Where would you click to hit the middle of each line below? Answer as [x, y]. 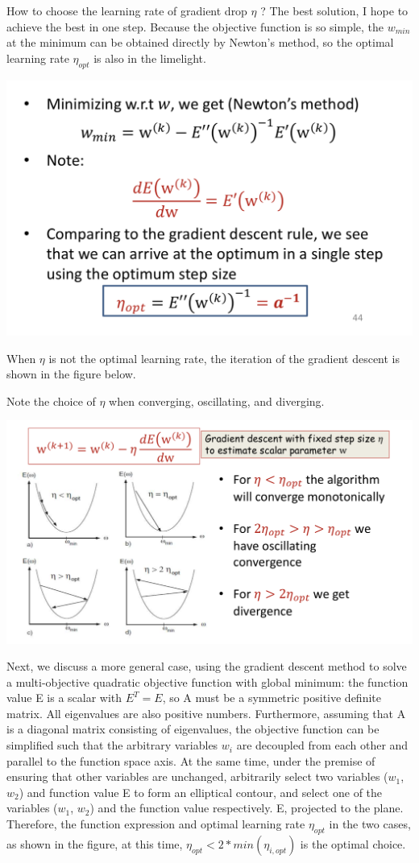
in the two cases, [370, 824]
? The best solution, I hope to [334, 10]
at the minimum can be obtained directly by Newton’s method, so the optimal [200, 42]
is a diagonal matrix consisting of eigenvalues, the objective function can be [193, 729]
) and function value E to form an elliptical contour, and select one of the [201, 792]
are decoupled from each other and [322, 745]
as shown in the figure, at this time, [95, 843]
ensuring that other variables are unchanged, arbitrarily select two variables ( [197, 776]
